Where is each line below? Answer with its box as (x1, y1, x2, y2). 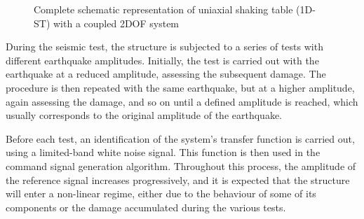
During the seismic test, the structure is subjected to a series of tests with (6, 39, 323, 54)
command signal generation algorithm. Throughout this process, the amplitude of (6, 158, 356, 173)
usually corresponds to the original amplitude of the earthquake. (6, 108, 282, 122)
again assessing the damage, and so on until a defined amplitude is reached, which (6, 94, 358, 108)
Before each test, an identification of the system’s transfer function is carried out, (6, 131, 355, 146)
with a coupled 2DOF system (53, 15, 180, 30)
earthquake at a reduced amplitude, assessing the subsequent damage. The (6, 66, 326, 81)
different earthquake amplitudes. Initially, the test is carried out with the (6, 52, 319, 67)
